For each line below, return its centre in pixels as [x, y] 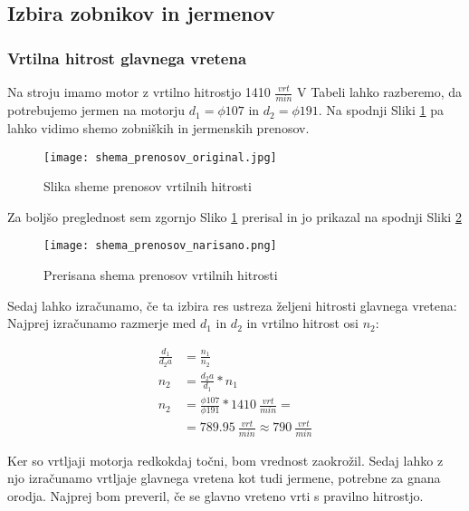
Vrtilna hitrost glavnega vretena [127, 58]
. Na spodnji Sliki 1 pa [381, 110]
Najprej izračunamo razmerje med [102, 323]
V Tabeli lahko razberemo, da [380, 92]
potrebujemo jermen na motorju [96, 110]
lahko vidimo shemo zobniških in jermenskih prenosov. [158, 127]
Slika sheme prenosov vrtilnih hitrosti [148, 186]
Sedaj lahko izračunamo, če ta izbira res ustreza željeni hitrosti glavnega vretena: [232, 305]
